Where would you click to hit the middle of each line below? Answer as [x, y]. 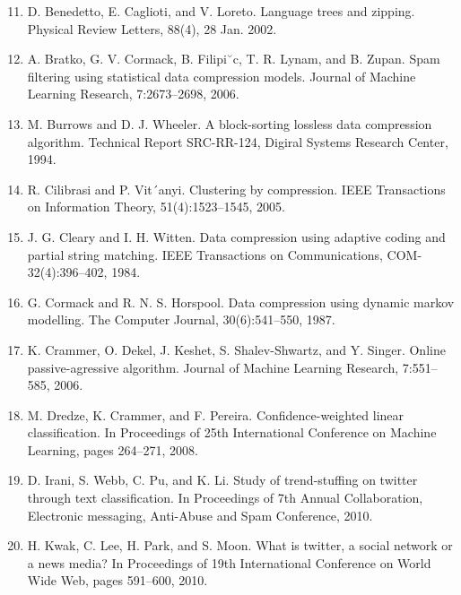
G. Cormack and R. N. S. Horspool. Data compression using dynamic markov [241, 302]
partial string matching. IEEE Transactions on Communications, [205, 254]
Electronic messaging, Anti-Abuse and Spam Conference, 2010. [200, 515]
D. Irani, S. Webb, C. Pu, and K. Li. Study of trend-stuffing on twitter [222, 480]
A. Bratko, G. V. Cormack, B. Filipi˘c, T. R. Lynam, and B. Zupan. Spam [234, 59]
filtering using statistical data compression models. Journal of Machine [222, 76]
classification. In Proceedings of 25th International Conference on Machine [232, 432]
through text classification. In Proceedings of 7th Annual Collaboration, [225, 498]
